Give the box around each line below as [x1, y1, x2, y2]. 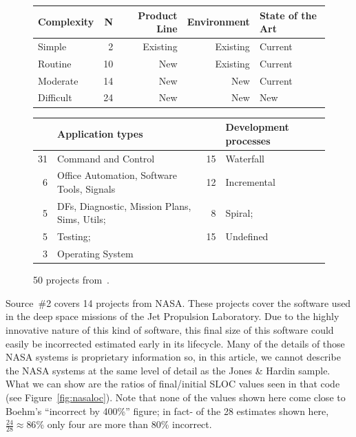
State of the [259, 8, 317, 22]
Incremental [225, 175, 275, 189]
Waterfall [225, 151, 264, 165]
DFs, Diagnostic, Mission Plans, [57, 198, 191, 213]
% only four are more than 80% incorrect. [36, 417, 212, 431]
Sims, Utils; [57, 212, 106, 226]
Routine [38, 56, 72, 70]
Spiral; [225, 205, 253, 220]
